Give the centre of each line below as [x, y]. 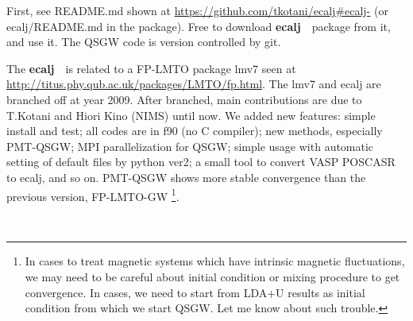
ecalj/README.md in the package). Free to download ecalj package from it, [199, 26]
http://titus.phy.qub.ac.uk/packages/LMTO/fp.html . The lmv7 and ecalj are [194, 84]
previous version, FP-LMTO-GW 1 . [93, 195]
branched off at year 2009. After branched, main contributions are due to [184, 99]
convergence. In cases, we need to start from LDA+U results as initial [195, 292]
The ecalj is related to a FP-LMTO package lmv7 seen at [151, 68]
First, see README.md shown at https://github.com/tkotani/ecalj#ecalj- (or [197, 10]
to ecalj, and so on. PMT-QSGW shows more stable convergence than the [186, 177]
